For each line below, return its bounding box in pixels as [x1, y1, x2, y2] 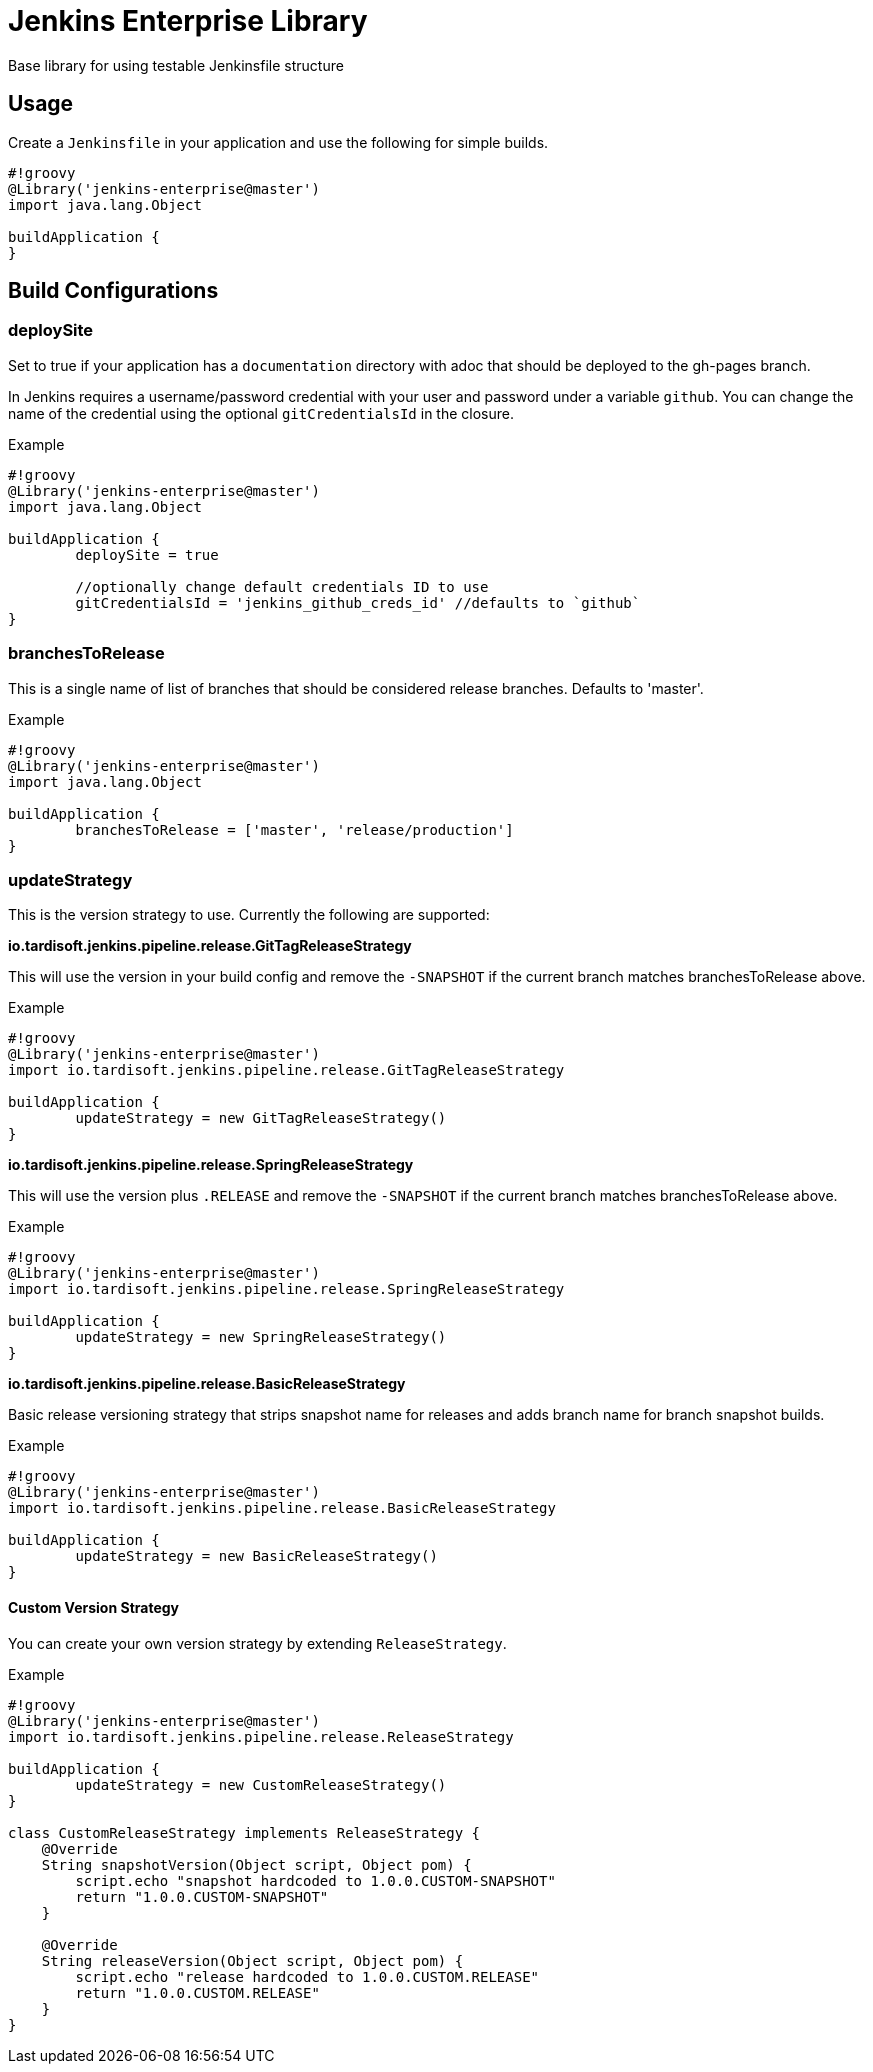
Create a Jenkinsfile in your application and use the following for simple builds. [8, 133, 549, 151]
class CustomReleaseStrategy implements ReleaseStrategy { [8, 1824, 481, 1841]
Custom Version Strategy [8, 1598, 180, 1616]
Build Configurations [8, 278, 219, 304]
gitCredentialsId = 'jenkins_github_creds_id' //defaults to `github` [75, 594, 641, 611]
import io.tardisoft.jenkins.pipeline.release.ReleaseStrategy [8, 1728, 514, 1745]
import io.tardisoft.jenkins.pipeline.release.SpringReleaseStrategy [8, 1281, 565, 1298]
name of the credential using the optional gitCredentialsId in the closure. [8, 404, 514, 422]
